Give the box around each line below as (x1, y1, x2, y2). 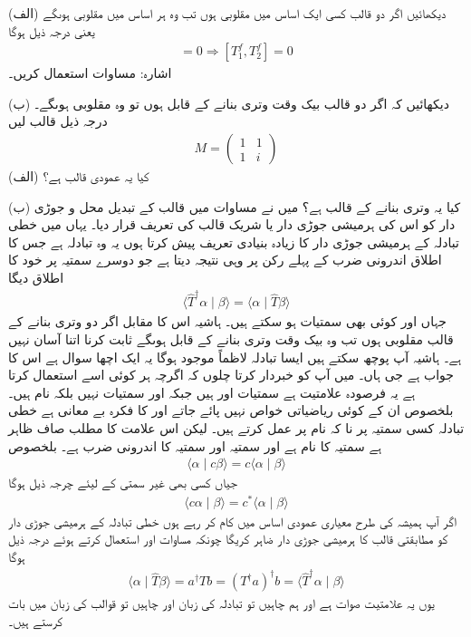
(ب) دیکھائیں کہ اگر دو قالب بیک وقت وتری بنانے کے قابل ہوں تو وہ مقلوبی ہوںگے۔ (8, 93, 449, 112)
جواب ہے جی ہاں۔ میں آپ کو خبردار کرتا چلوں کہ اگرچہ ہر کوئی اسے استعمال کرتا (8, 365, 454, 384)
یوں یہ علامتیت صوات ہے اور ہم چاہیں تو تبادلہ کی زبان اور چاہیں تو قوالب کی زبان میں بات (8, 594, 435, 613)
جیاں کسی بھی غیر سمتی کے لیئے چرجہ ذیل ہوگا (8, 473, 238, 492)
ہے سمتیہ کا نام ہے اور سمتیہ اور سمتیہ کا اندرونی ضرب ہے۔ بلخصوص (8, 436, 382, 455)
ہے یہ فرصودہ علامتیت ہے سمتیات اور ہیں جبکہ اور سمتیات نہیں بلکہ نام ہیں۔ (8, 382, 416, 401)
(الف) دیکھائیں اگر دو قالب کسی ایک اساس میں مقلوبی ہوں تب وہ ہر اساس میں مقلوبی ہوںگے (8, 4, 447, 22)
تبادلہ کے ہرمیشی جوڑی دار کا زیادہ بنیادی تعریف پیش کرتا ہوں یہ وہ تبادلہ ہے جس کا (8, 232, 459, 251)
